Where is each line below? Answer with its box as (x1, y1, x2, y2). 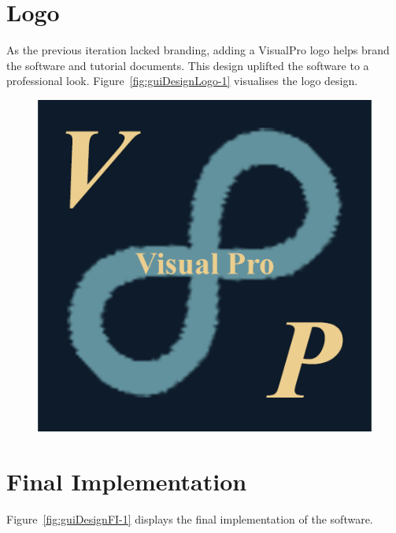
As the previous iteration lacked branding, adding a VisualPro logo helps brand (6, 42, 390, 58)
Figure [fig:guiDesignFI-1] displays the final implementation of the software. (6, 510, 373, 527)
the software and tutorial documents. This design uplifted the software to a (6, 57, 369, 73)
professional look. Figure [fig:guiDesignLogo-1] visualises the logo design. (6, 72, 358, 89)
